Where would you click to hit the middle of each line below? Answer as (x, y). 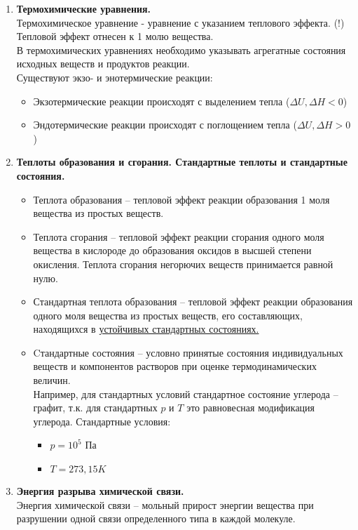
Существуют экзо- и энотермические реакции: (115, 77)
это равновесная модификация (251, 408)
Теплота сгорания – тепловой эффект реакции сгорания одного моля (179, 236)
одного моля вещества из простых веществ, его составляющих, (168, 315)
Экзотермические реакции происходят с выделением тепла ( (161, 101)
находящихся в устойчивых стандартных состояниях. (146, 329)
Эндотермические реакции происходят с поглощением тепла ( (165, 125)
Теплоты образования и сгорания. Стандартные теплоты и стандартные (182, 162)
